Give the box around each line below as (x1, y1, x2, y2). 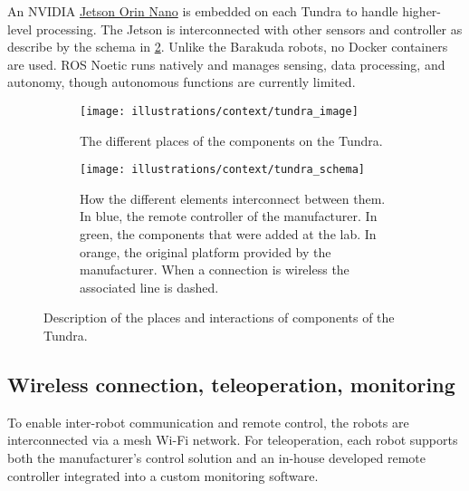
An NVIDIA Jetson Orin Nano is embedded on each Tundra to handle (7, 2, 398, 20)
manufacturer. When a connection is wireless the (80, 260, 349, 279)
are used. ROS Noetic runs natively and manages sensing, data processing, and (7, 54, 445, 73)
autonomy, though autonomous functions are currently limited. (7, 72, 356, 91)
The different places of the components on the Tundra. (80, 130, 383, 149)
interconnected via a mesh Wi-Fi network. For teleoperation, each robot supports (7, 430, 458, 449)
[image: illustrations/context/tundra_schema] (80, 163, 365, 177)
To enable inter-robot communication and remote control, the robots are (7, 412, 409, 431)
